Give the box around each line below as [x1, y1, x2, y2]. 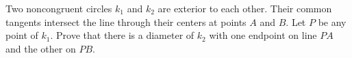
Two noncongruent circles [5, 1, 112, 15]
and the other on [5, 41, 76, 55]
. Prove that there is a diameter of [50, 28, 194, 42]
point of [5, 28, 38, 42]
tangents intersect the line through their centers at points [5, 14, 247, 29]
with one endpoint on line [209, 28, 317, 42]
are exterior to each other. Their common [158, 1, 332, 15]
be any [318, 14, 347, 29]
